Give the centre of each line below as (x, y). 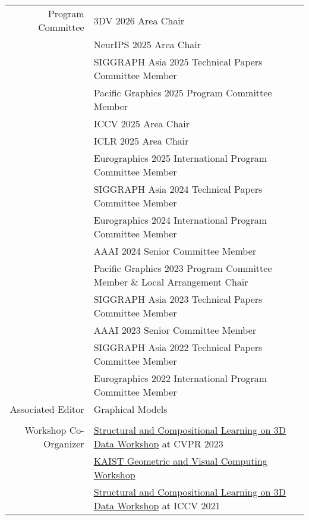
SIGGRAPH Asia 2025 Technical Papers (178, 62)
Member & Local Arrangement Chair (171, 282)
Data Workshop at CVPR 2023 (158, 444)
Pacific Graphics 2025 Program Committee (183, 93)
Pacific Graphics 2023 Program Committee (183, 268)
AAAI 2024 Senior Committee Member (175, 251)
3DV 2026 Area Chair (139, 20)
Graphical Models (130, 409)
